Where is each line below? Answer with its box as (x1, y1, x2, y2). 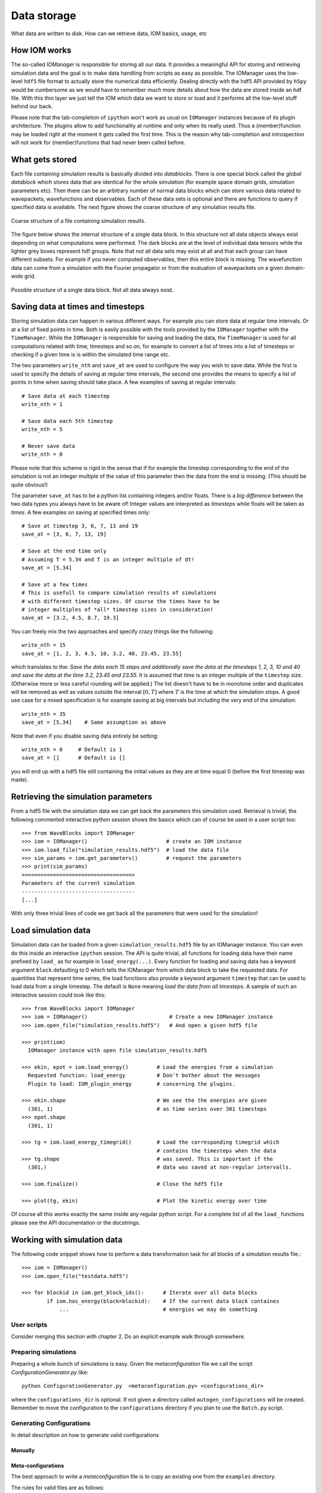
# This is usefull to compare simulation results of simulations (21, 589, 217, 597)
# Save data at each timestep (21, 392, 110, 400)
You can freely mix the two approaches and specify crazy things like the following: (11, 628, 214, 635)
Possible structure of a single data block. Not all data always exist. (11, 286, 174, 293)
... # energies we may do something (59, 1306, 258, 1313)
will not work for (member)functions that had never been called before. (11, 139, 186, 146)
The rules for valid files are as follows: (11, 1484, 104, 1491)
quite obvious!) (11, 481, 48, 488)
